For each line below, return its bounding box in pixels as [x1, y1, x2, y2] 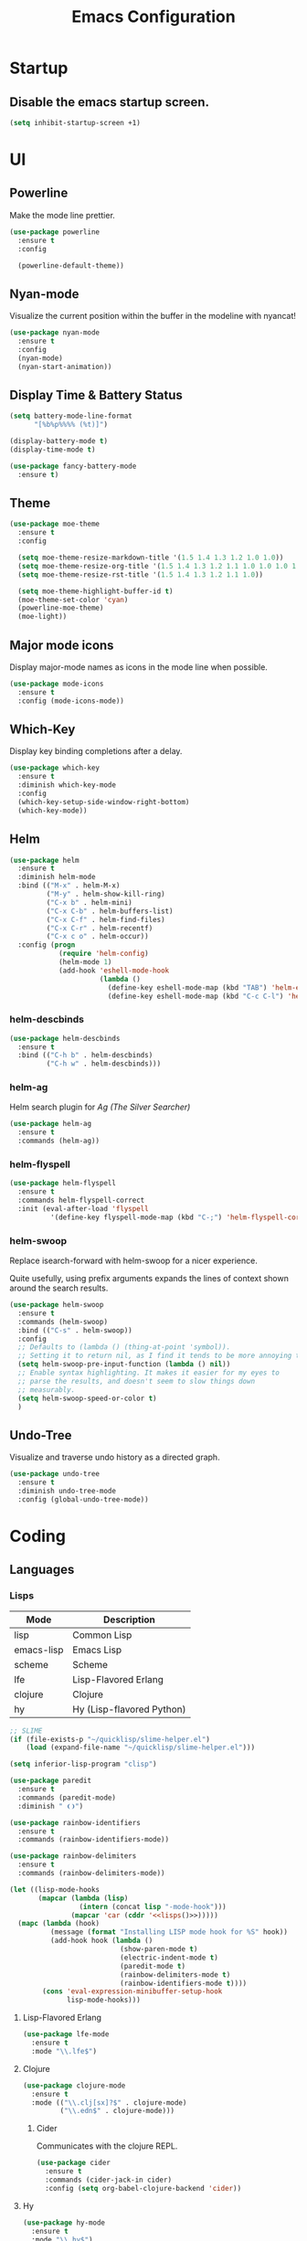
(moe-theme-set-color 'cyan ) [17, 595, 129, 604]
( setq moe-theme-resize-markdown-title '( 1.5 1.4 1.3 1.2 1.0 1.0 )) [17, 553, 284, 563]
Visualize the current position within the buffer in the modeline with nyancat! [9, 311, 297, 322]
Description [103, 1613, 155, 1626]
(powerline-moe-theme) [17, 603, 104, 613]
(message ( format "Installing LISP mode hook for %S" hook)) [49, 1928, 288, 1937]
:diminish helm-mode [17, 873, 96, 882]
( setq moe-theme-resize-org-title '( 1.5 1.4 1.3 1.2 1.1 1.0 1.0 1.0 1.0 [17, 561, 304, 570]
